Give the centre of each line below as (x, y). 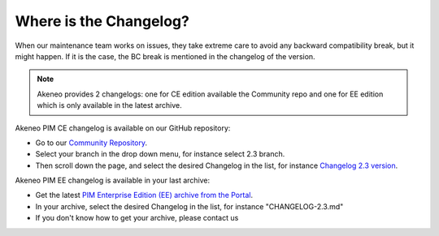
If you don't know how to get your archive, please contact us (137, 218)
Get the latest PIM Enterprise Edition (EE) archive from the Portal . (144, 195)
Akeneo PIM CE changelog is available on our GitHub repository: (123, 128)
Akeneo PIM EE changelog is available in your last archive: (113, 180)
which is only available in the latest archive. (109, 105)
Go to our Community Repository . (91, 143)
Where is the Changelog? (102, 21)
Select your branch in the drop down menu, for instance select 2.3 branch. (160, 154)
